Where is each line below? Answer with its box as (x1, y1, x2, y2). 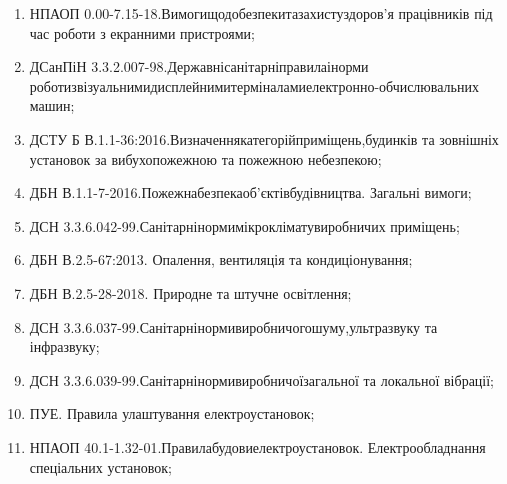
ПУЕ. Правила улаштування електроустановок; (29, 403, 315, 424)
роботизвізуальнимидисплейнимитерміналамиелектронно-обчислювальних (29, 75, 479, 96)
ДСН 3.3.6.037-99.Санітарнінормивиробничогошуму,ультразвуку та (29, 316, 438, 337)
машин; (29, 95, 75, 116)
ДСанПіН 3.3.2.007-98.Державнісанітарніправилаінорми (29, 56, 369, 77)
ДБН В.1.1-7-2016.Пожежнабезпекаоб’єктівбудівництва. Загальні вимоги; (29, 182, 472, 203)
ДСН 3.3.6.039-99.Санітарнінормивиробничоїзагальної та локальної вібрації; (29, 369, 495, 390)
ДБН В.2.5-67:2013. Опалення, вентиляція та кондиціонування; (29, 249, 413, 270)
